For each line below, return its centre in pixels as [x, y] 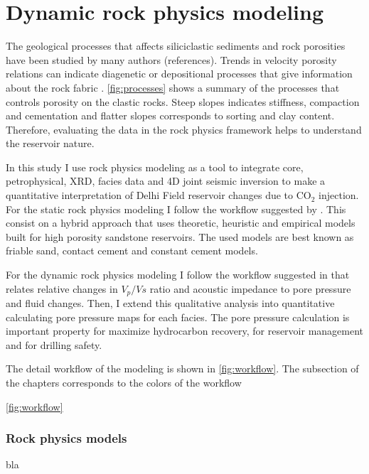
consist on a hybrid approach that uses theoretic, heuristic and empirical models [181, 223]
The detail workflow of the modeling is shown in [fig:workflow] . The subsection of [182, 368]
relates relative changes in [62, 288]
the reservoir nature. [50, 143]
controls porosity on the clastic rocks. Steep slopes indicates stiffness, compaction [183, 101]
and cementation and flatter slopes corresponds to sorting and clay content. [170, 115]
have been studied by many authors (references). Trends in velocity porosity [171, 59]
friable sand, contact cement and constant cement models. [132, 251]
